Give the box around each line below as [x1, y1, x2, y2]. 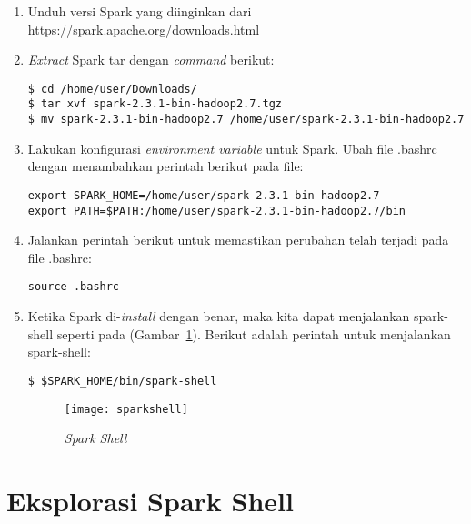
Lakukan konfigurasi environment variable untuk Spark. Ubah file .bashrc [27, 138, 437, 157]
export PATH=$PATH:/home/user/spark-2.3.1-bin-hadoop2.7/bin [27, 204, 406, 217]
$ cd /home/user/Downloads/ [27, 82, 197, 96]
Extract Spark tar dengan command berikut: [27, 50, 275, 69]
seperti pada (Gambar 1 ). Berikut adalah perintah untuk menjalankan [56, 324, 451, 343]
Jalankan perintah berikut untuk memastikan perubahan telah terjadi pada [27, 230, 449, 249]
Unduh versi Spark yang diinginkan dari [27, 2, 252, 20]
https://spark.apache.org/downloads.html [27, 19, 260, 38]
